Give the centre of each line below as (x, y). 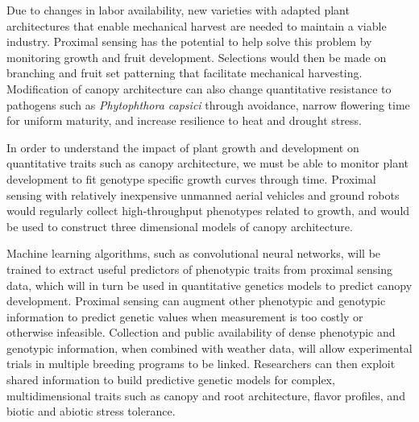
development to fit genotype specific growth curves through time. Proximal (191, 178)
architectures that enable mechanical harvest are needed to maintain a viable (197, 25)
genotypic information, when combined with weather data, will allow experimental (209, 348)
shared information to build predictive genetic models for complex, (171, 380)
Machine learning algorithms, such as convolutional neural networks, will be (194, 253)
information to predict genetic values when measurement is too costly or (185, 316)
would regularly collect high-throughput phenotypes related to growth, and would (208, 211)
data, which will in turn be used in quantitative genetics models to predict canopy (209, 285)
